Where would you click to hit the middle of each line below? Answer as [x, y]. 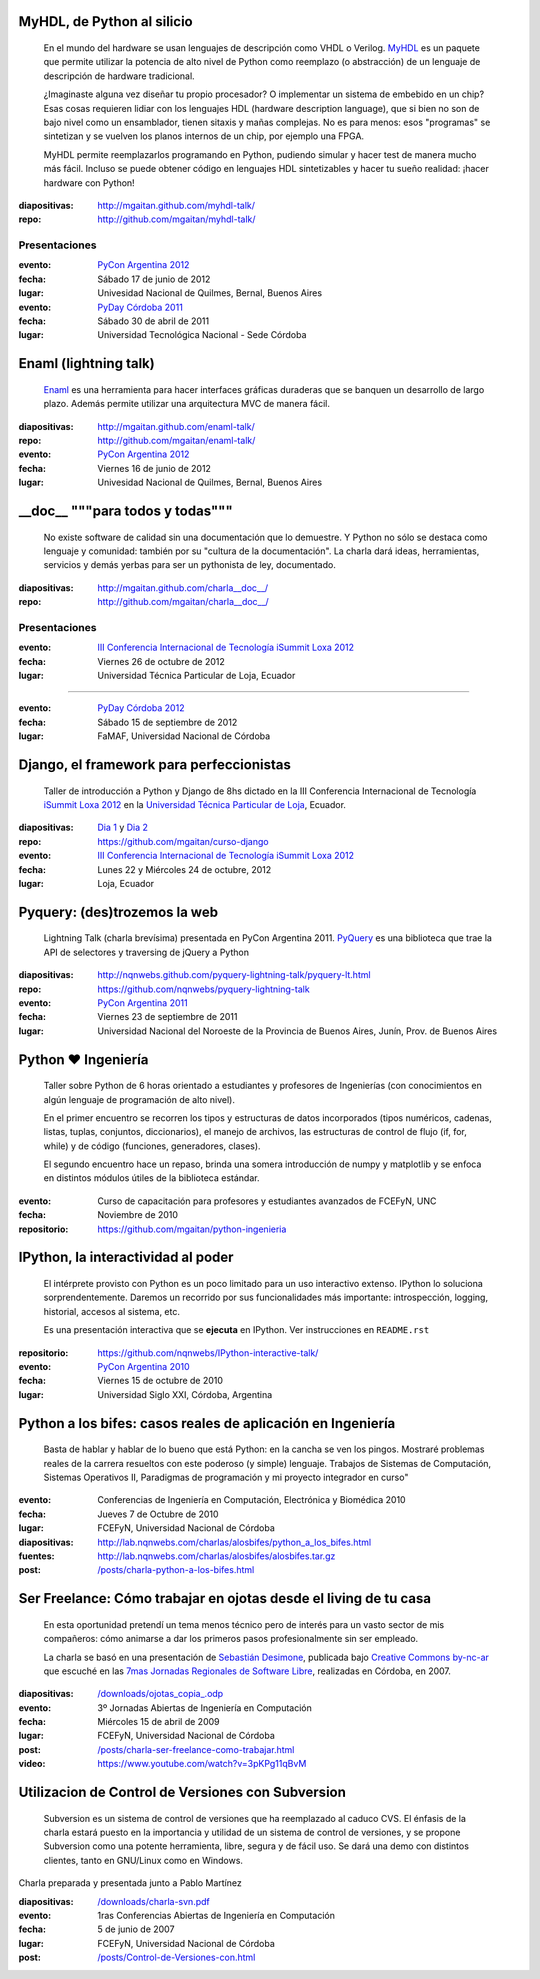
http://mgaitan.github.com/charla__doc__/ [183, 587]
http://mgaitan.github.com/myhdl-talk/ [176, 205]
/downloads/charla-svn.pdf [153, 1901]
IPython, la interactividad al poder [126, 1257]
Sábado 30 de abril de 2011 [153, 321]
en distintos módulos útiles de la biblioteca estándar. [151, 1178]
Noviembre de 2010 [138, 1215]
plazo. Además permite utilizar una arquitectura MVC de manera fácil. [186, 404]
